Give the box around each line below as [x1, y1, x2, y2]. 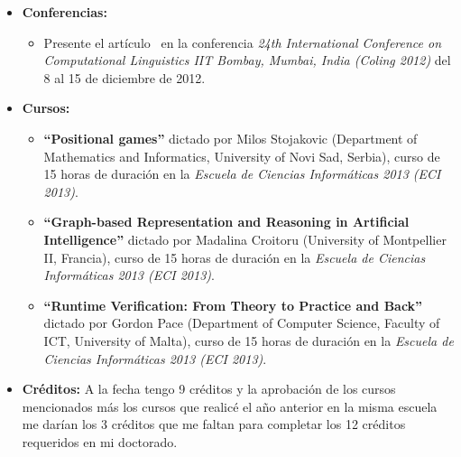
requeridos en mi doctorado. [22, 432, 178, 451]
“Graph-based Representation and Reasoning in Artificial [43, 212, 410, 231]
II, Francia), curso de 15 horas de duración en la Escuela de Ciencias [43, 247, 426, 266]
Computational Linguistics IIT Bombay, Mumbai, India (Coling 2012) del [43, 51, 451, 70]
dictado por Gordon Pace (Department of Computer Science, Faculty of [43, 313, 440, 332]
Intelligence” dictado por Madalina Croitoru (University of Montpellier [43, 229, 447, 248]
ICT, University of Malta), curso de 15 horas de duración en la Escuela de [43, 331, 454, 350]
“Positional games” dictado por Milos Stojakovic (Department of [43, 128, 418, 147]
